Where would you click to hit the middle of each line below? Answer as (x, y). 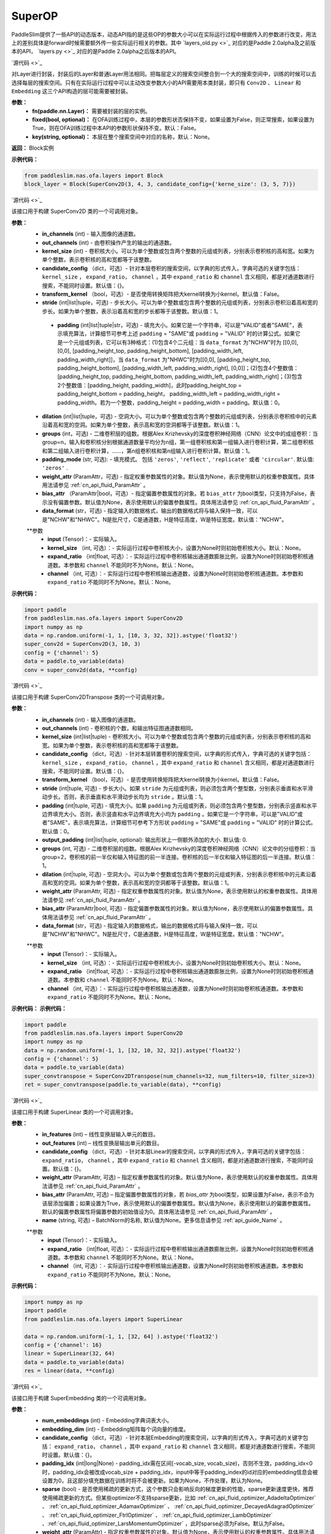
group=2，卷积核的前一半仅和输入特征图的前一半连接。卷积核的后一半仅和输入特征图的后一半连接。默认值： (179, 857)
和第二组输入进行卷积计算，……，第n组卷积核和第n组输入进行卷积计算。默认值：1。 (148, 450)
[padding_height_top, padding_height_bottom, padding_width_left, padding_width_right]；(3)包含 (180, 377)
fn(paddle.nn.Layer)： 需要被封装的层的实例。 (91, 111)
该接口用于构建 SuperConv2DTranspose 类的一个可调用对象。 (89, 697)
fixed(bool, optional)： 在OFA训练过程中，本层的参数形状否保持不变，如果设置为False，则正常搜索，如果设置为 (173, 120)
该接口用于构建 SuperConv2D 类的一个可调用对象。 (76, 211)
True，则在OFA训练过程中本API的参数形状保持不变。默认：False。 (116, 128)
